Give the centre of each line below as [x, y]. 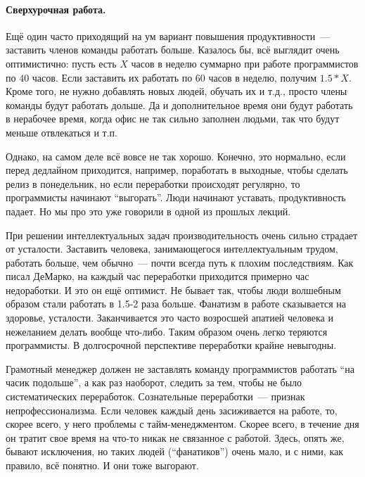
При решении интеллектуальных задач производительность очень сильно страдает [182, 235]
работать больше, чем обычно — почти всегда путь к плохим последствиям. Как [180, 262]
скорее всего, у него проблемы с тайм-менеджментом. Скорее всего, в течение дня [182, 424]
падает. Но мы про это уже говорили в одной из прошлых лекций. [148, 211]
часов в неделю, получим [263, 77]
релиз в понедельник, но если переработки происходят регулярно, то [153, 183]
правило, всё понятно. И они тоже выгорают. [102, 465]
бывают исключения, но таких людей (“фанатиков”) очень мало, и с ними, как [175, 451]
